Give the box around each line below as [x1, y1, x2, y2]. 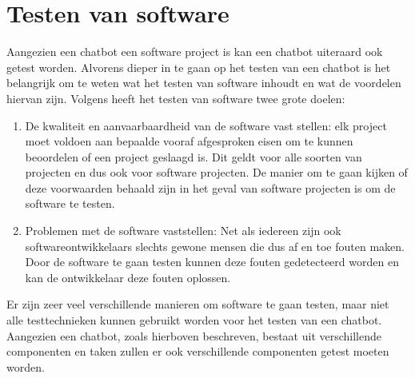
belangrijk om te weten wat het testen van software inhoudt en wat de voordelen [6, 74, 401, 91]
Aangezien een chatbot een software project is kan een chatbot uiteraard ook [6, 43, 383, 60]
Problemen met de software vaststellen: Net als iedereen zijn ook [25, 222, 341, 239]
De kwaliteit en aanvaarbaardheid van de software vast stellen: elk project [25, 117, 387, 133]
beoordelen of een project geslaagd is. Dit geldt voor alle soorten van [25, 148, 362, 165]
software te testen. [25, 195, 115, 212]
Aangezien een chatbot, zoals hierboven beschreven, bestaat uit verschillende [6, 327, 382, 344]
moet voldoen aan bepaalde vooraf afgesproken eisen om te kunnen [25, 133, 353, 149]
